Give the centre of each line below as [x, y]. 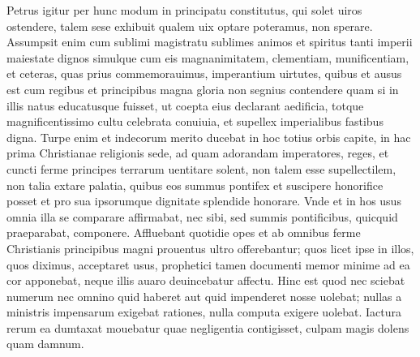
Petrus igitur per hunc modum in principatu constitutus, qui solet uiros [184, 10]
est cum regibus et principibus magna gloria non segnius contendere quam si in [203, 89]
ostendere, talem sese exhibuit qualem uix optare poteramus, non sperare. [190, 26]
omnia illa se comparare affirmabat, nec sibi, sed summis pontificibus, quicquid [202, 216]
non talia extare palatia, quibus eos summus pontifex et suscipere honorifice [195, 185]
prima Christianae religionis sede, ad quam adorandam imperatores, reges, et [198, 153]
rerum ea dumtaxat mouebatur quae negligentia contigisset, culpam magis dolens [208, 327]
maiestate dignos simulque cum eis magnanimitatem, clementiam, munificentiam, [208, 57]
